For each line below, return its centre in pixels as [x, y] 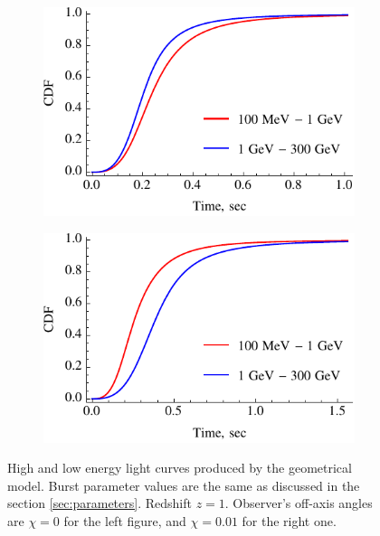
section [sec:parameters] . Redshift [100, 503]
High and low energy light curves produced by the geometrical [180, 468]
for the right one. [289, 520]
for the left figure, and [125, 520]
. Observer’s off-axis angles [299, 503]
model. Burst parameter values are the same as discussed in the [184, 485]
